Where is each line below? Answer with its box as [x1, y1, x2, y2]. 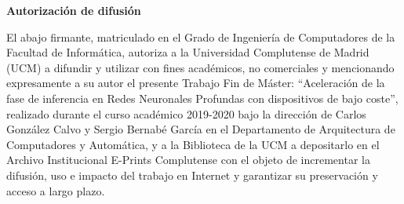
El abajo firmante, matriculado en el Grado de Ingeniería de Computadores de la [6, 28, 395, 45]
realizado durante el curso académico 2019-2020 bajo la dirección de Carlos [6, 105, 366, 122]
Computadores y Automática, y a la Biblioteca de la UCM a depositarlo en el [6, 136, 380, 152]
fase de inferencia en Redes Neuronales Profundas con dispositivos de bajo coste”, [6, 89, 399, 106]
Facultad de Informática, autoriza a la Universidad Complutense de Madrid [6, 44, 369, 60]
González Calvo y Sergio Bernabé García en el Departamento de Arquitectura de [6, 121, 395, 137]
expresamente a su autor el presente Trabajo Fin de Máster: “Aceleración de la [6, 75, 385, 91]
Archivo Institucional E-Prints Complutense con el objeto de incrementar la [6, 151, 370, 168]
